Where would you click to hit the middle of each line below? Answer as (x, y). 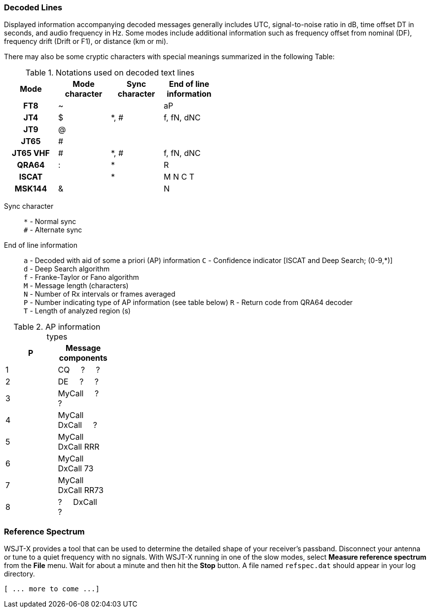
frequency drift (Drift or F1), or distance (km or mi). (86, 41)
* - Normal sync (50, 222)
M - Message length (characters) (76, 286)
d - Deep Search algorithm (67, 269)
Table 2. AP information (57, 327)
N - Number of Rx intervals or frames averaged (100, 294)
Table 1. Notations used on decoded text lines (110, 73)
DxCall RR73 (81, 490)
